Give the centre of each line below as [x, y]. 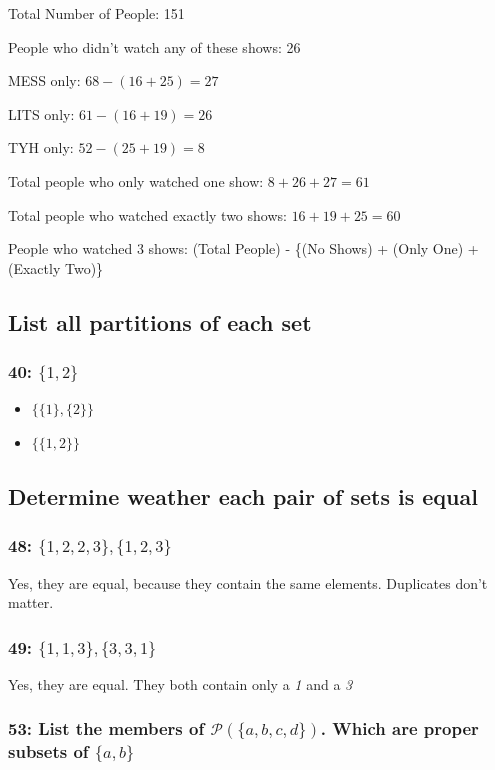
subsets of [48, 751]
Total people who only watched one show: [136, 180]
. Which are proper [399, 728]
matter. [31, 602]
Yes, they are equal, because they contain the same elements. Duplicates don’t [248, 582]
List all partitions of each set [160, 321]
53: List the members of [106, 728]
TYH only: [41, 147]
